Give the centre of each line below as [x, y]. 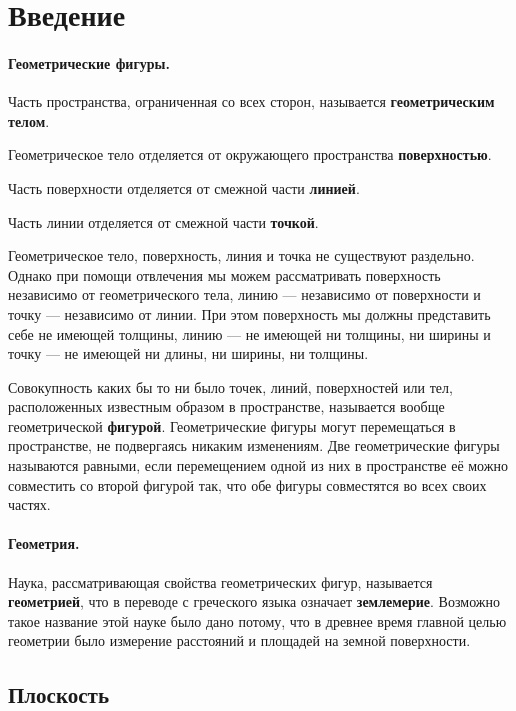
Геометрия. [44, 543]
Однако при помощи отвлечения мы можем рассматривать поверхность [224, 274]
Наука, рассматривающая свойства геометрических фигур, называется [220, 581]
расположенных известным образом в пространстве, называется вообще [226, 406]
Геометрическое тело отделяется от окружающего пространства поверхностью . [250, 154]
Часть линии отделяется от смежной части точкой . [163, 221]
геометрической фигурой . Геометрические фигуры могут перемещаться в [232, 425]
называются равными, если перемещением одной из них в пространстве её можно [258, 465]
